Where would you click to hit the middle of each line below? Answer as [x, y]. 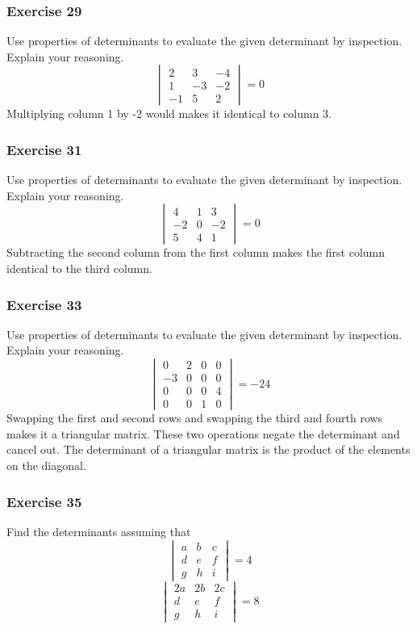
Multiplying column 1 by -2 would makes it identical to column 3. [169, 113]
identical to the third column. [79, 268]
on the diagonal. [46, 465]
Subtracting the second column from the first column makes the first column [196, 252]
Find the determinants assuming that [99, 531]
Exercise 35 [44, 501]
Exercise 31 [44, 149]
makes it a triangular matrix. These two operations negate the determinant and [203, 433]
